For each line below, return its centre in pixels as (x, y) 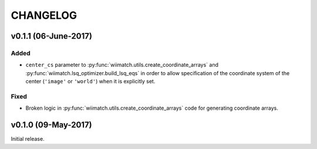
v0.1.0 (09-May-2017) (51, 125)
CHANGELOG (44, 15)
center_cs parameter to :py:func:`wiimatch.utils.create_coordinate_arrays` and (122, 65)
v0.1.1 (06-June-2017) (51, 36)
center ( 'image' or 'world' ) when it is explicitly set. (90, 82)
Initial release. (28, 139)
